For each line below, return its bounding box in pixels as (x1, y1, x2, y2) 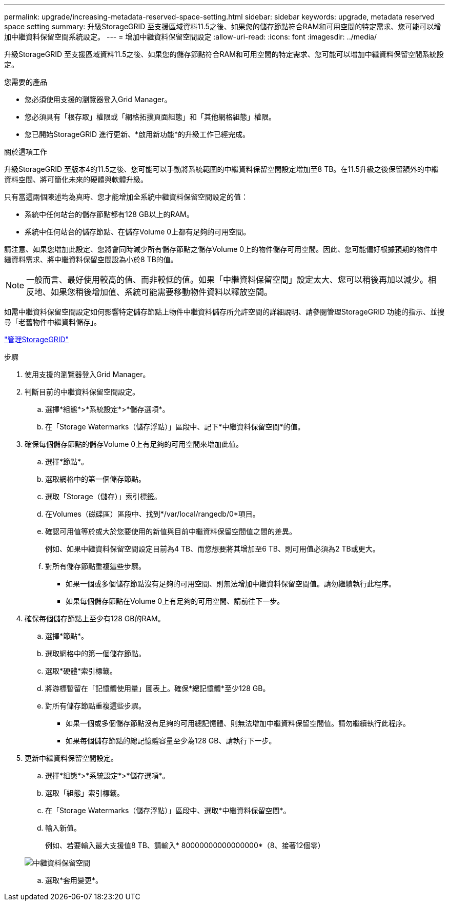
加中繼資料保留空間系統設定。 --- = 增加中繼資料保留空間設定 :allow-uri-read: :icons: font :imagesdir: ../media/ (4, 32, 377, 41)
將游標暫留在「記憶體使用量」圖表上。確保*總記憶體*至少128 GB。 (45, 684, 270, 693)
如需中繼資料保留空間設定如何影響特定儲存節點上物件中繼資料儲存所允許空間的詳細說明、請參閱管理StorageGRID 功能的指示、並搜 (4, 307, 444, 316)
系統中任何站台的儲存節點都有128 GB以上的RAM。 (25, 210, 194, 219)
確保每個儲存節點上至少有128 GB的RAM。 (25, 614, 165, 623)
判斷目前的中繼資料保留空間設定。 (25, 387, 139, 396)
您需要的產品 (4, 77, 47, 86)
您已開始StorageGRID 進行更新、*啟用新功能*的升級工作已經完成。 (25, 130, 250, 139)
